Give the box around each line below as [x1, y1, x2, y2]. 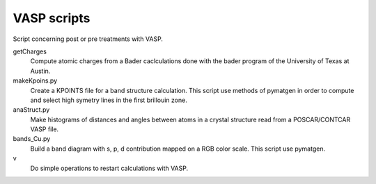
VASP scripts [13, 10, 91, 26]
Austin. [30, 67, 51, 75]
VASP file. [30, 125, 59, 133]
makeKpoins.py [13, 76, 58, 85]
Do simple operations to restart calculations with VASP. [30, 164, 189, 172]
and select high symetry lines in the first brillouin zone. [30, 96, 187, 104]
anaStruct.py [13, 106, 50, 114]
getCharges [13, 47, 47, 56]
